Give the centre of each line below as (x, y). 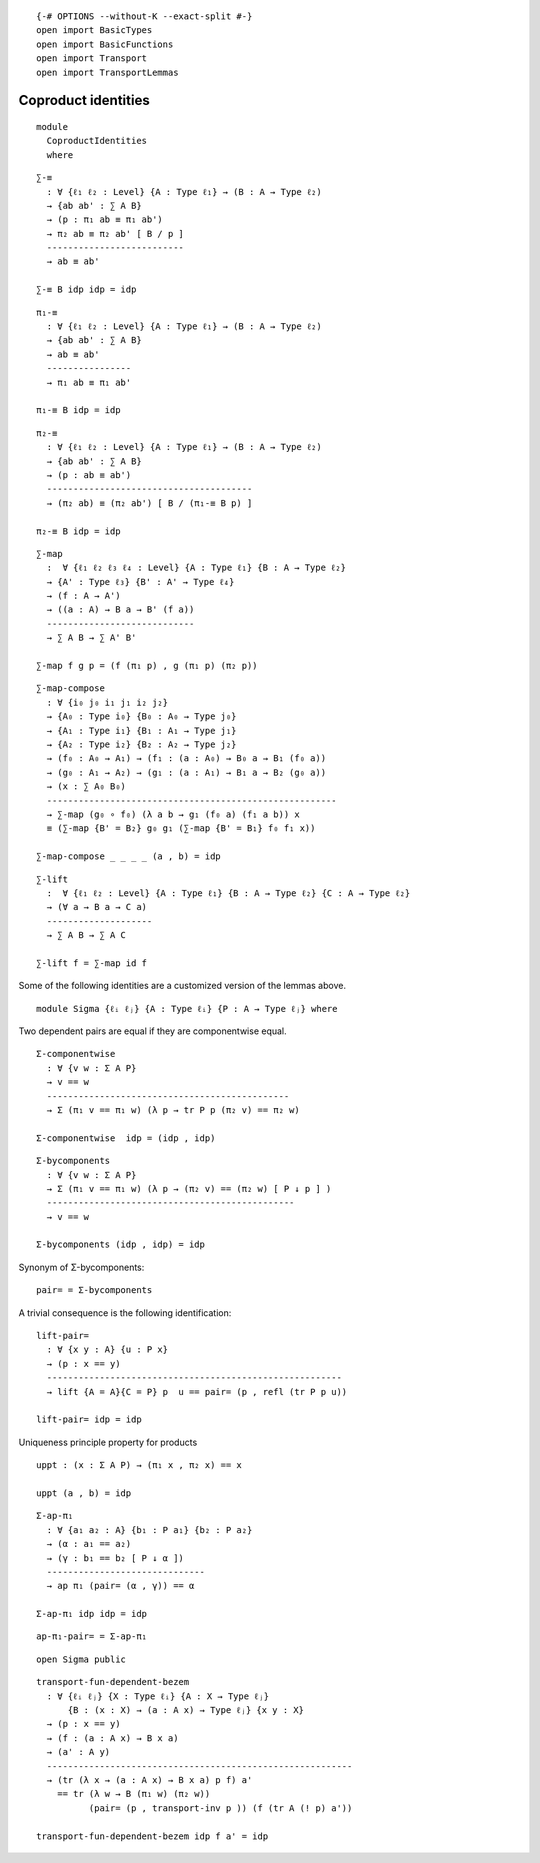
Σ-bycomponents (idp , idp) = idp (120, 1244)
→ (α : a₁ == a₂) (89, 1544)
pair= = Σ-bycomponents (94, 1290)
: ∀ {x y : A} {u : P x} (107, 1349)
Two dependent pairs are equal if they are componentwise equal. (152, 1031)
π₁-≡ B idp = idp (78, 410)
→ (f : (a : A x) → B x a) (112, 1738)
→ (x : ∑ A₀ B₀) (86, 786)
